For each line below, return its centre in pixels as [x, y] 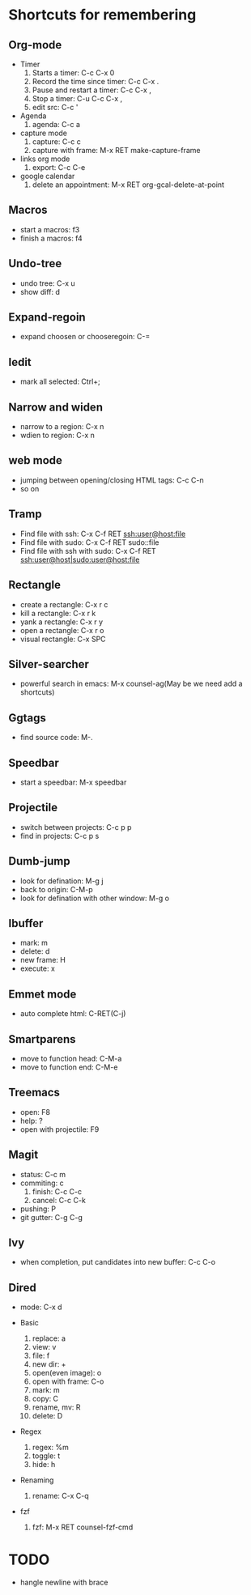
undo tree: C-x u [47, 283]
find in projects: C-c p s [60, 836]
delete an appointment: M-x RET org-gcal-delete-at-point [128, 185]
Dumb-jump [39, 861]
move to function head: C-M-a [71, 1059]
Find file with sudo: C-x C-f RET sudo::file [89, 542]
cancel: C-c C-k [59, 1200]
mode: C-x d [41, 1307]
